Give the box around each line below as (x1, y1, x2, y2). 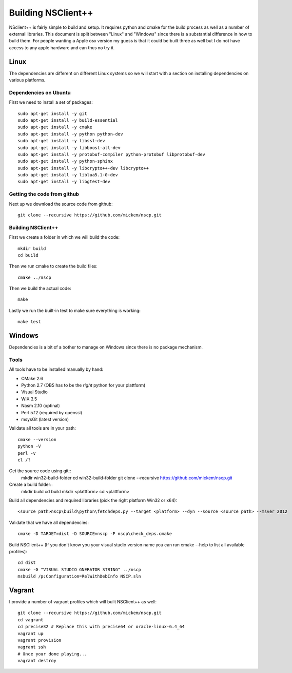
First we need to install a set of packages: (9, 99, 93, 105)
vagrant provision (18, 637, 62, 643)
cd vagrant (18, 617, 44, 622)
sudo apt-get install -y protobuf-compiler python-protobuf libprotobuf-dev (18, 152, 206, 157)
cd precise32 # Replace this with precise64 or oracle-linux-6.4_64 (18, 624, 185, 630)
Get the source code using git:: (9, 468, 71, 474)
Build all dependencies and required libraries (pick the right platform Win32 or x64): (9, 497, 177, 503)
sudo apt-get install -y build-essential (18, 117, 118, 123)
